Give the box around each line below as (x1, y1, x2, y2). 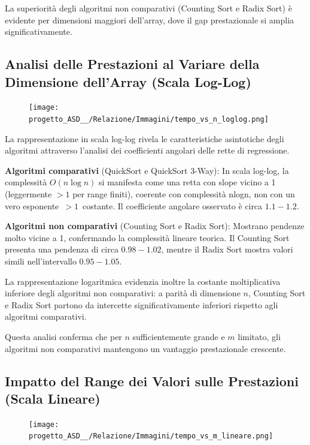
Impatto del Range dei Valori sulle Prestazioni (5, 371, 299, 390)
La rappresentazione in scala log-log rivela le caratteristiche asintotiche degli (5, 132, 284, 145)
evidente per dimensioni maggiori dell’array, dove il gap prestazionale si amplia (5, 13, 294, 26)
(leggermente (5, 188, 52, 200)
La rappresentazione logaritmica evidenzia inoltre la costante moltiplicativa (5, 275, 281, 287)
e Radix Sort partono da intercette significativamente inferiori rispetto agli (5, 298, 278, 311)
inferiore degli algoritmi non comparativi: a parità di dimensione (5, 287, 241, 299)
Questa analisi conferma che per (5, 330, 122, 342)
